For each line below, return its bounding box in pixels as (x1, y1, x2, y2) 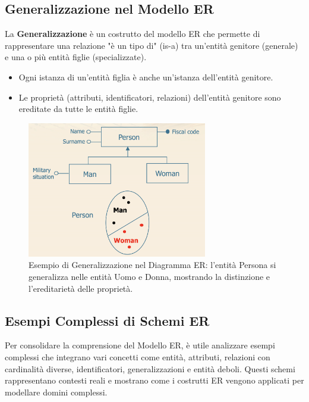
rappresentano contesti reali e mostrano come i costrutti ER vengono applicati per (5, 374, 304, 387)
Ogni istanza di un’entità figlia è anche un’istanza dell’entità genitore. (18, 70, 273, 83)
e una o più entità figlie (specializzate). (5, 51, 147, 63)
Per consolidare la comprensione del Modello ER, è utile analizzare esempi (5, 339, 275, 351)
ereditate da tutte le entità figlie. (18, 102, 138, 115)
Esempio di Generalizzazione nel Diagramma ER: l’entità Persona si (29, 258, 276, 271)
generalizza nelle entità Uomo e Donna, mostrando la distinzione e (29, 270, 270, 282)
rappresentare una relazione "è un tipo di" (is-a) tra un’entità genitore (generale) (5, 39, 298, 51)
